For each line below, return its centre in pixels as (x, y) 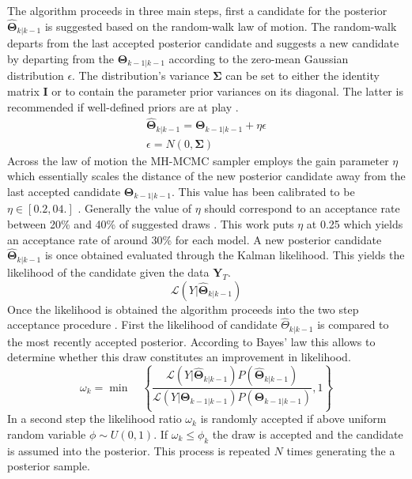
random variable (47, 434)
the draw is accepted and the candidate (308, 434)
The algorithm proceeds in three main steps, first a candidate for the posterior (197, 10)
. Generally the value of (135, 208)
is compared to (353, 324)
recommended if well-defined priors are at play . (123, 106)
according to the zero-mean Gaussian (259, 58)
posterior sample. (49, 466)
